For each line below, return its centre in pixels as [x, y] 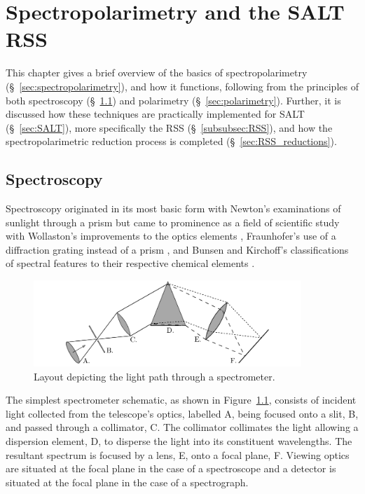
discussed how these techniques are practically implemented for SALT [155, 114]
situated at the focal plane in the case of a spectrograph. [127, 482]
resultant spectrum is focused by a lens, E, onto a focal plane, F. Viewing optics [178, 454]
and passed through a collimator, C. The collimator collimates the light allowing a [182, 427]
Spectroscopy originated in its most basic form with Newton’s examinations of [173, 208]
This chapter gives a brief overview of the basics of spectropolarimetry [157, 73]
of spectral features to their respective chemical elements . [130, 263]
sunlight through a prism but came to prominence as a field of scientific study [173, 222]
